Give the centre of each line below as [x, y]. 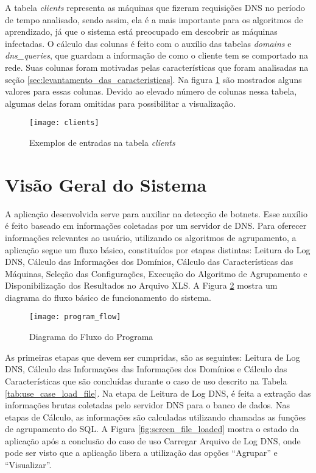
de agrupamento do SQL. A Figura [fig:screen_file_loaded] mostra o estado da [152, 429]
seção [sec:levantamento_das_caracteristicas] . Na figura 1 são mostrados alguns [153, 79]
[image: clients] [64, 123]
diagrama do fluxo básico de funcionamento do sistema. [108, 297]
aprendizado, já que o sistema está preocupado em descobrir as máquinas [141, 31]
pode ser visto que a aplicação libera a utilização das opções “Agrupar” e [141, 453]
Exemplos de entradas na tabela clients [102, 142]
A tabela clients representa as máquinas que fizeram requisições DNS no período [155, 7]
